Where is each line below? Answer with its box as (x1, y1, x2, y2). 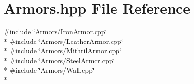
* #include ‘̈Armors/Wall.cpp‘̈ (4, 64, 95, 75)
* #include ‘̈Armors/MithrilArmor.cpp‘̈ (4, 45, 122, 56)
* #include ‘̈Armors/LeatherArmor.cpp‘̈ (4, 36, 123, 46)
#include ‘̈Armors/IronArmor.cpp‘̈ (4, 26, 107, 37)
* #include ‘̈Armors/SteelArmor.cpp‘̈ (4, 55, 115, 65)
